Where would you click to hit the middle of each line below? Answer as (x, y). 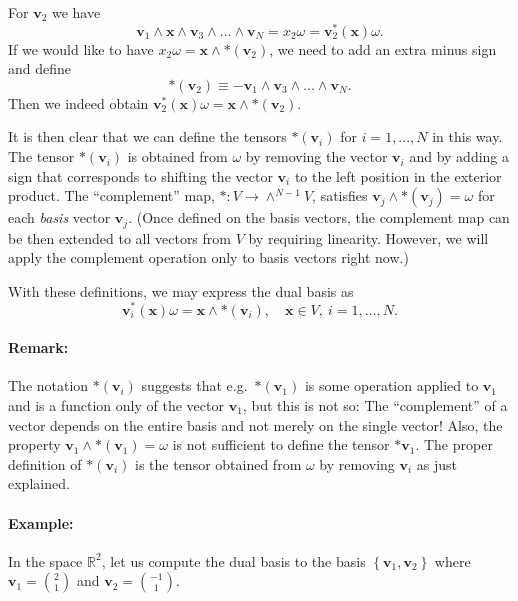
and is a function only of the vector (116, 404)
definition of (45, 463)
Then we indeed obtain (78, 102)
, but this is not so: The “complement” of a (375, 404)
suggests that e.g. (194, 385)
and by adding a (459, 156)
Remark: (38, 347)
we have (76, 12)
